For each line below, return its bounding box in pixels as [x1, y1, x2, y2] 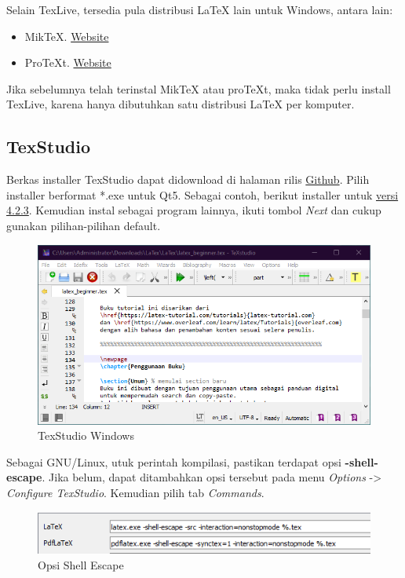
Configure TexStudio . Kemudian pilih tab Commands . [6, 484, 265, 500]
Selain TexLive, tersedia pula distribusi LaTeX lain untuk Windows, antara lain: [6, 2, 393, 17]
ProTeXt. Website [24, 54, 111, 71]
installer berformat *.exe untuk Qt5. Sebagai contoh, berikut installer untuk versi [6, 186, 399, 203]
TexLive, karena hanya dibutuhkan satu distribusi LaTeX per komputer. [6, 96, 355, 112]
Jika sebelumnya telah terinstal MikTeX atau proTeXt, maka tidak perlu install [6, 80, 391, 97]
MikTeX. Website [24, 27, 109, 44]
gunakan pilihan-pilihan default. [6, 217, 161, 233]
